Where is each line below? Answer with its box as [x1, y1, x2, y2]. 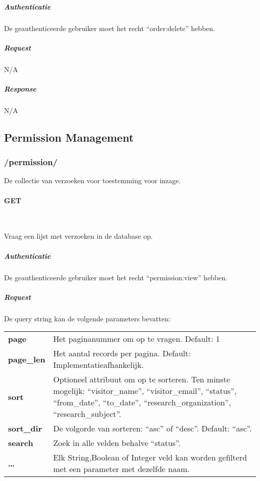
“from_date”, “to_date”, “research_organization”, [53, 396, 231, 408]
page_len [8, 353, 45, 365]
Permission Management [4, 129, 134, 145]
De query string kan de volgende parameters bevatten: [4, 313, 170, 323]
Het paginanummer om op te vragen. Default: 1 [53, 333, 220, 345]
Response [4, 83, 36, 94]
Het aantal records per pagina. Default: [53, 347, 191, 359]
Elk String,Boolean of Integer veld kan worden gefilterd [53, 451, 247, 463]
